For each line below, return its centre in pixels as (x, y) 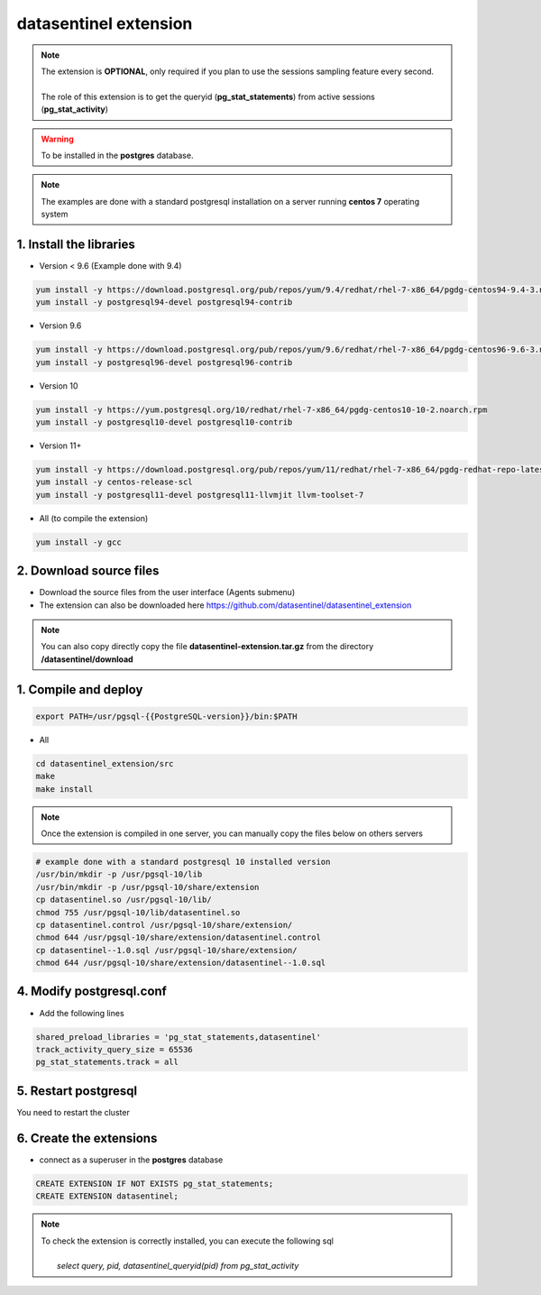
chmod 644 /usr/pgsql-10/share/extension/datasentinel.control (179, 937)
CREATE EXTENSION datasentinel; (107, 1196)
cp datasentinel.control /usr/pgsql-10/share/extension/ (164, 925)
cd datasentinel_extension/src (105, 763)
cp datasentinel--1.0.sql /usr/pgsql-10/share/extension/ (166, 950)
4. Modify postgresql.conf (92, 992)
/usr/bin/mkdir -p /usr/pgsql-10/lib (119, 874)
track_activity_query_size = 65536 (114, 1049)
